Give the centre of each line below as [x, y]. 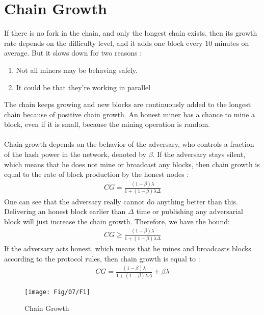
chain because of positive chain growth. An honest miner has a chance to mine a [129, 114]
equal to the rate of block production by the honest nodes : [97, 174]
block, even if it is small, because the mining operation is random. [107, 124]
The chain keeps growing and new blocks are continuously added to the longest [128, 104]
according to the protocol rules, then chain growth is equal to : [102, 258]
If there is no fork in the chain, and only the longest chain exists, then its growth [131, 33]
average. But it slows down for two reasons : [73, 53]
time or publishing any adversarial [190, 211]
